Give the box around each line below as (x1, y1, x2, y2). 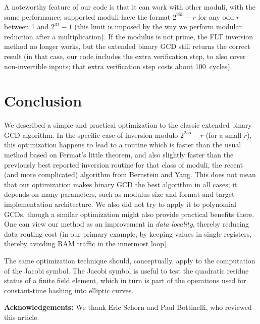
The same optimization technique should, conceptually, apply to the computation (4, 255, 255, 265)
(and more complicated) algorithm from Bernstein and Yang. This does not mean (4, 169, 256, 180)
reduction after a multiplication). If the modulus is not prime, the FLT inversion (4, 31, 253, 41)
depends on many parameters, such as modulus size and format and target (4, 189, 235, 199)
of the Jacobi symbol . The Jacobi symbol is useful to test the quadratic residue (4, 265, 249, 276)
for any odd (198, 11, 234, 22)
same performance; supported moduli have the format (4, 11, 171, 22)
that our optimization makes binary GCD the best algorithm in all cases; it (4, 179, 237, 189)
